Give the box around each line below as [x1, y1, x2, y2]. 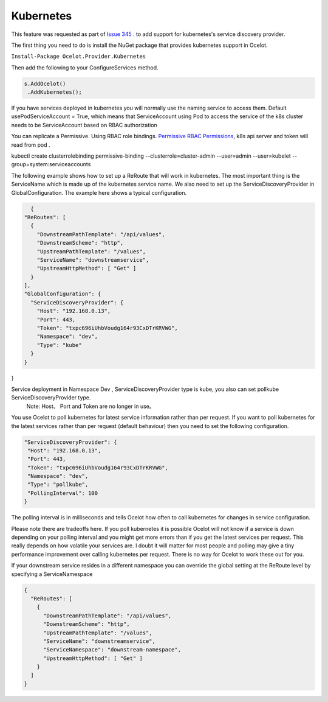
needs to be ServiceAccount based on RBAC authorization [11, 121, 157, 128]
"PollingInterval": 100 [27, 490, 98, 496]
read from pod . [11, 141, 51, 149]
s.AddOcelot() [24, 80, 66, 87]
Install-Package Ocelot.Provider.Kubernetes [11, 53, 146, 60]
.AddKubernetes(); [27, 89, 82, 96]
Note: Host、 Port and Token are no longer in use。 [26, 402, 155, 410]
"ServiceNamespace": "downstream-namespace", [43, 646, 182, 653]
